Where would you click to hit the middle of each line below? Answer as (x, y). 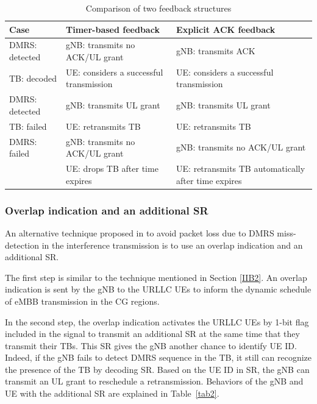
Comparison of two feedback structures (158, 8)
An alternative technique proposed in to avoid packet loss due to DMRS (140, 232)
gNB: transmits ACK (216, 51)
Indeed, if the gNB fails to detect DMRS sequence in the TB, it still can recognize (158, 357)
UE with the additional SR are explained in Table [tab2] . (112, 393)
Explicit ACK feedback (226, 29)
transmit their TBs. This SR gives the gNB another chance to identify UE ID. (151, 345)
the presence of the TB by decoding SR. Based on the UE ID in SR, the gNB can (157, 369)
